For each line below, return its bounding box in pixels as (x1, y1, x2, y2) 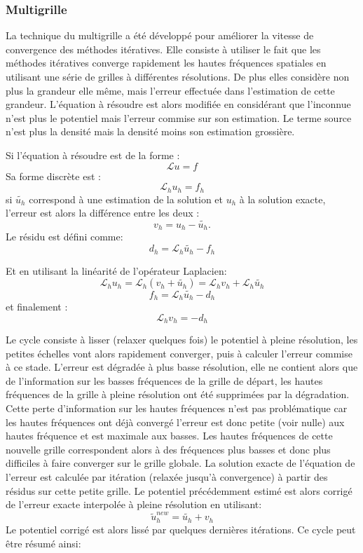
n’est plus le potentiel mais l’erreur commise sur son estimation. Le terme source (6, 110, 352, 125)
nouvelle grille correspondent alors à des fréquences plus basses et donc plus (6, 442, 331, 456)
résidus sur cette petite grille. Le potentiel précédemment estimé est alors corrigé (6, 483, 352, 498)
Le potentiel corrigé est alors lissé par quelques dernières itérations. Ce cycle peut (6, 521, 356, 536)
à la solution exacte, (239, 191, 326, 206)
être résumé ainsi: (6, 535, 81, 550)
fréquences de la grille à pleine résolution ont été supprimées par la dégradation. (6, 387, 350, 402)
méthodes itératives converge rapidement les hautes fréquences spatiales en (6, 55, 327, 70)
